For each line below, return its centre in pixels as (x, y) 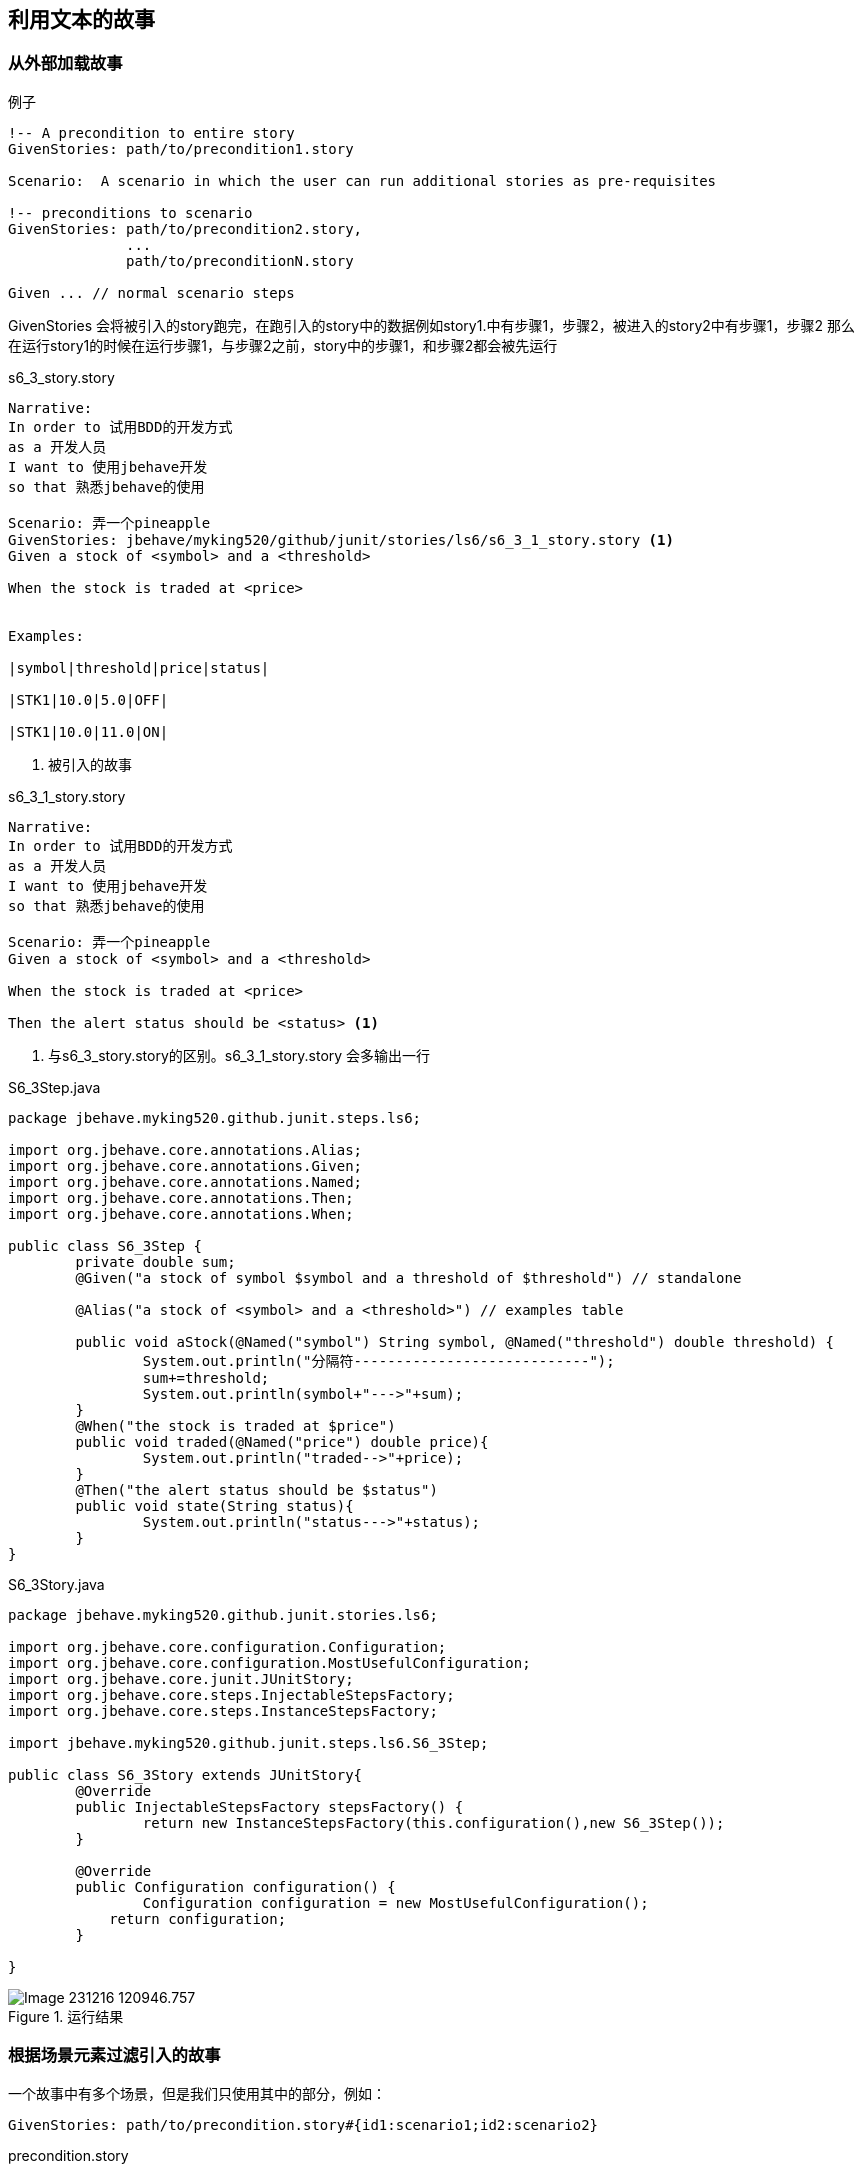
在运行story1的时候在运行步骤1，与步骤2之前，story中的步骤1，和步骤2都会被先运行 (283, 345)
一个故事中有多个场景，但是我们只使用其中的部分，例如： (197, 2093)
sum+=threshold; (206, 1377)
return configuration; (198, 1918)
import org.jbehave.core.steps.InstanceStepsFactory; (223, 1710)
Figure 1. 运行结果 (66, 2016)
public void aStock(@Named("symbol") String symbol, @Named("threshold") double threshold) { (455, 1341)
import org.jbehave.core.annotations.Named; (185, 1181)
